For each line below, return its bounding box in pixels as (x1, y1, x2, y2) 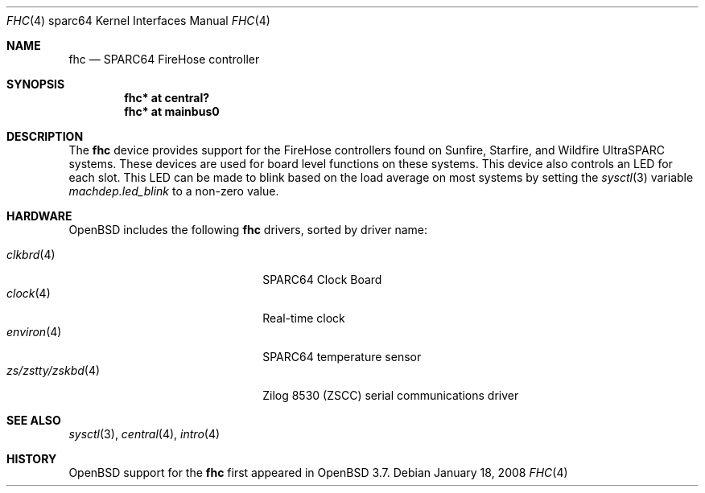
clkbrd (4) (6, 248, 56, 261)
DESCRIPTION (6, 129, 84, 143)
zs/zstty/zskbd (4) (6, 364, 101, 377)
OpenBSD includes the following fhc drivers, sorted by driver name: (68, 223, 428, 236)
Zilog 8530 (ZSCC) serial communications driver (262, 388, 519, 402)
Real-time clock (262, 311, 345, 325)
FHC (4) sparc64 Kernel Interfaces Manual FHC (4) (6, 14, 270, 27)
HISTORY (6, 452, 57, 466)
